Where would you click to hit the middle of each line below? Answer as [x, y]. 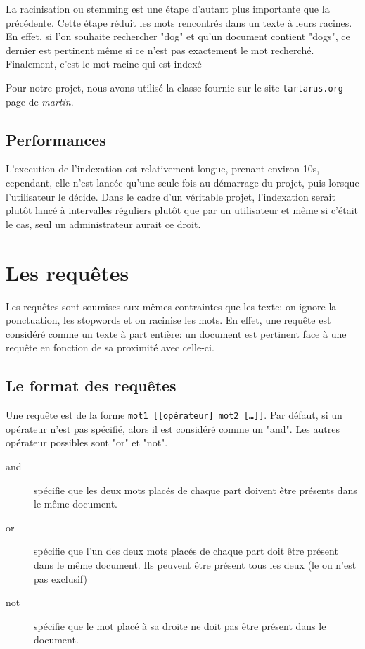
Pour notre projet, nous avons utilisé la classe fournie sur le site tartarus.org [174, 87]
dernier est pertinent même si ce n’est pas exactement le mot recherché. [160, 50]
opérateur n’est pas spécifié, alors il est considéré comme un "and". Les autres [173, 428]
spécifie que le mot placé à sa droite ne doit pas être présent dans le [180, 625]
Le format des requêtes [91, 385]
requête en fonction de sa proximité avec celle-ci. [110, 347]
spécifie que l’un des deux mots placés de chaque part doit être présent [186, 551]
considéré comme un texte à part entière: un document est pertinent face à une [176, 333]
